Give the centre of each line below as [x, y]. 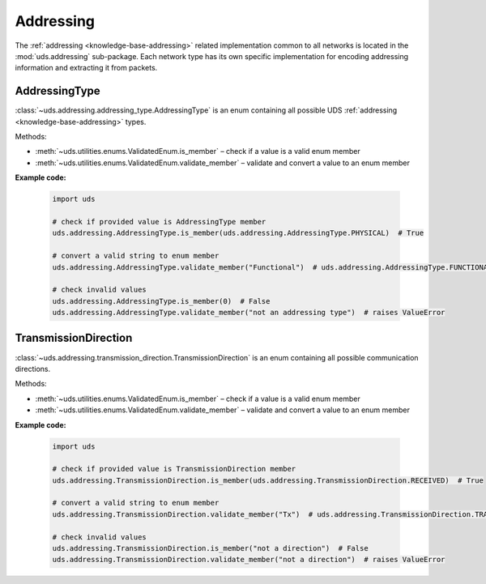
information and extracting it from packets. [86, 68]
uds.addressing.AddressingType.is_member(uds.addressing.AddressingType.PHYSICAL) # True [238, 233]
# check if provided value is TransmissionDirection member [174, 469]
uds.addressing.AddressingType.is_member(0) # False [161, 301]
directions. [33, 369]
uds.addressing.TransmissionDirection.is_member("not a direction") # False [210, 548]
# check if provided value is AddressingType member [159, 222]
